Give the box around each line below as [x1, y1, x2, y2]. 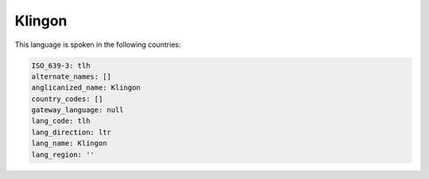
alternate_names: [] [31, 72, 111, 81]
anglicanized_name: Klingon [31, 84, 141, 92]
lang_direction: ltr [31, 127, 111, 137]
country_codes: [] [31, 94, 103, 103]
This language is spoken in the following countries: [14, 40, 181, 49]
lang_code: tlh [31, 116, 91, 126]
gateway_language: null [31, 106, 125, 115]
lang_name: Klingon [31, 139, 107, 148]
